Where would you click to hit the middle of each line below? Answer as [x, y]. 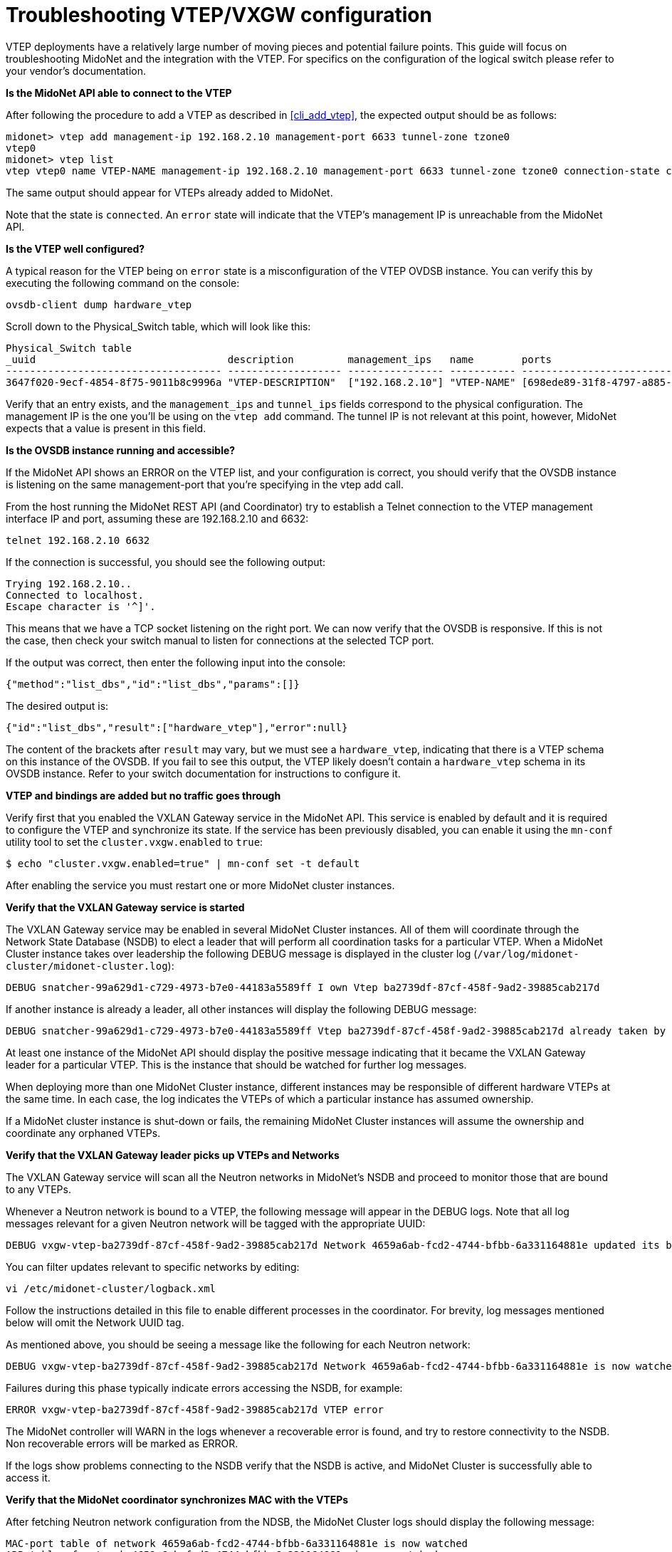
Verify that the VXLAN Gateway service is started [125, 907]
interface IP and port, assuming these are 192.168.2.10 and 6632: [157, 518]
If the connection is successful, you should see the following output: [166, 562]
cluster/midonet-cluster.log [87, 966]
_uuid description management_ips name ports [279, 359]
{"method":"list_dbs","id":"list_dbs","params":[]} [153, 684]
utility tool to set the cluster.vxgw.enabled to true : [135, 841]
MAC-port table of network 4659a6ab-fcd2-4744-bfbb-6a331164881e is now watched [237, 1543]
